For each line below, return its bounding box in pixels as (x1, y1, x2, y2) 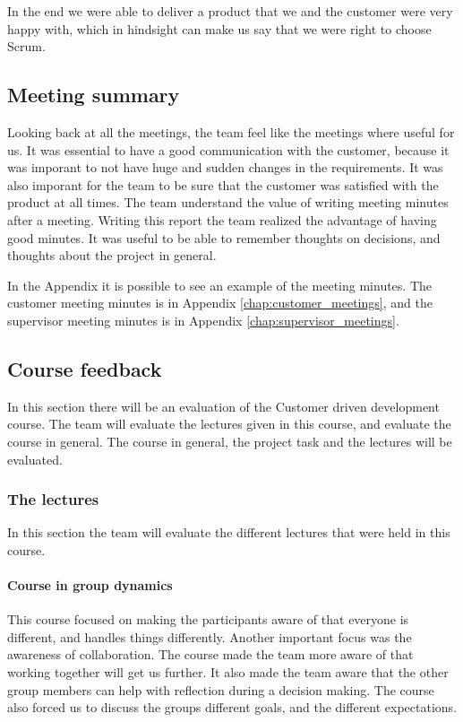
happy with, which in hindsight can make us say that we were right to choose (7, 19, 432, 38)
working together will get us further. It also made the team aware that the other (7, 663, 449, 682)
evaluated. (7, 449, 63, 468)
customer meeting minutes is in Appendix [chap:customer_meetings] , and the (7, 293, 433, 312)
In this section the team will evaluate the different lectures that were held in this (7, 523, 450, 542)
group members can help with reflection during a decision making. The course (7, 680, 434, 699)
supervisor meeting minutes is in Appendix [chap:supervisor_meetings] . (7, 310, 399, 329)
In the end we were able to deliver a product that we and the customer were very (7, 2, 453, 20)
